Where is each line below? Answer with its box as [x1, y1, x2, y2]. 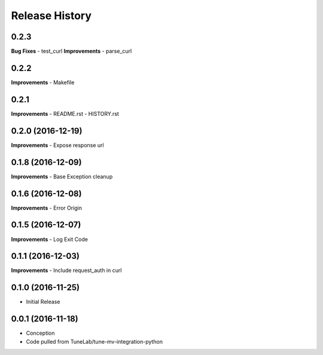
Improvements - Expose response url [11, 141, 104, 149]
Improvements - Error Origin [11, 204, 83, 212]
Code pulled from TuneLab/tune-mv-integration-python [26, 338, 163, 345]
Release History [11, 9, 92, 22]
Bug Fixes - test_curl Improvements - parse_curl [11, 48, 132, 55]
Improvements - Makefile [11, 78, 75, 86]
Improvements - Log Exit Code [11, 235, 88, 243]
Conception [26, 329, 55, 337]
